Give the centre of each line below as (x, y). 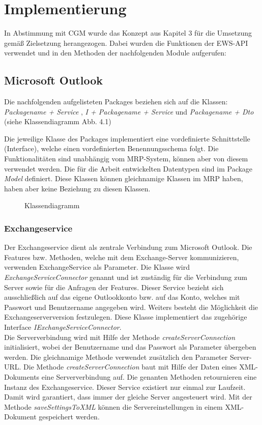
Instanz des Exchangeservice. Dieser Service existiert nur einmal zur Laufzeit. (125, 387)
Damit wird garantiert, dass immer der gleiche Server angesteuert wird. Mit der (128, 397)
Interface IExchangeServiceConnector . (63, 327)
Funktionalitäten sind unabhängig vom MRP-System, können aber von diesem (126, 159)
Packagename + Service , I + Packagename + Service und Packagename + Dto (129, 111)
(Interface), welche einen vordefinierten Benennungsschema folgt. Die (111, 148)
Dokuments (22, 376)
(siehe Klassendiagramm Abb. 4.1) (58, 121)
